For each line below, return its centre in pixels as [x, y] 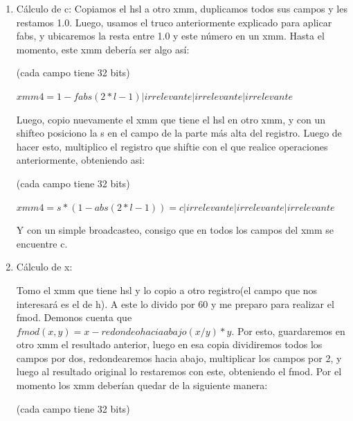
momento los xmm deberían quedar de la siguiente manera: [142, 385]
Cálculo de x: [44, 267]
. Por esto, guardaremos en [288, 330]
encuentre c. [42, 243]
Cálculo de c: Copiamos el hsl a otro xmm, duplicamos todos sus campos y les [182, 8]
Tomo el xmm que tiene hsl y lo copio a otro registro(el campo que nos [167, 290]
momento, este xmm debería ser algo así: [103, 49]
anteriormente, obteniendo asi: [81, 160]
